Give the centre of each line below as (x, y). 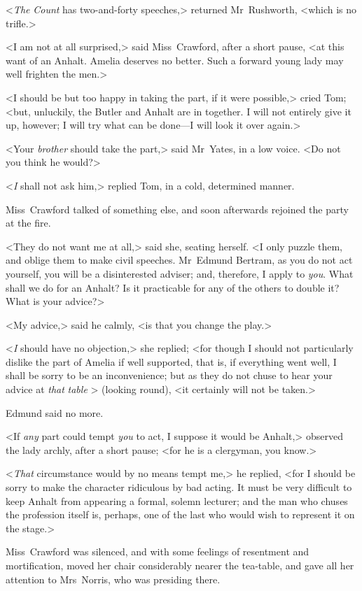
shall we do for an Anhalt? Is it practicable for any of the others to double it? (173, 287)
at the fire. (28, 223)
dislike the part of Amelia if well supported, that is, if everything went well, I (171, 361)
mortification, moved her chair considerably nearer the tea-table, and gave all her (180, 565)
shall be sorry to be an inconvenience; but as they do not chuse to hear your (169, 375)
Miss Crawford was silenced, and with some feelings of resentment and (158, 551)
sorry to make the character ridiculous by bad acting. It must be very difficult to (179, 487)
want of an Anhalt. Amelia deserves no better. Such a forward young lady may (175, 60)
